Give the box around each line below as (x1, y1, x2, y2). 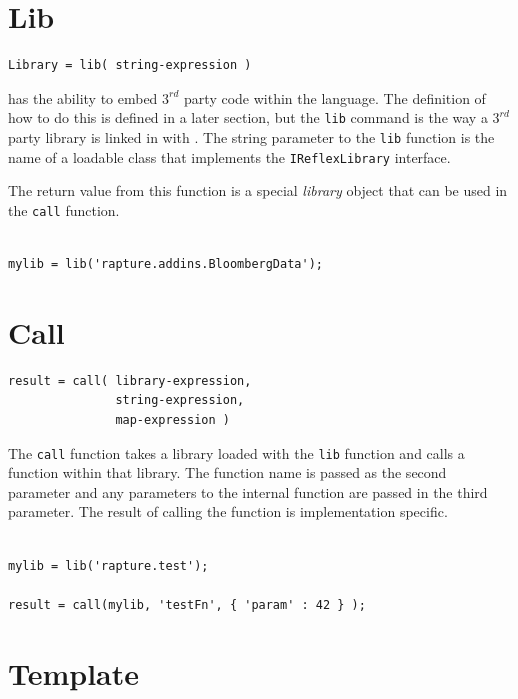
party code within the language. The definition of (184, 87, 486, 108)
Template (8, 652, 140, 693)
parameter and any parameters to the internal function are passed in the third (8, 481, 488, 502)
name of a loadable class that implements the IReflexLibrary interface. (8, 146, 451, 167)
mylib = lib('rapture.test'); (8, 558, 209, 573)
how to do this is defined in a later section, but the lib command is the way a (8, 107, 488, 128)
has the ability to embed (8, 87, 158, 108)
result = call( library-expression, (8, 373, 252, 388)
